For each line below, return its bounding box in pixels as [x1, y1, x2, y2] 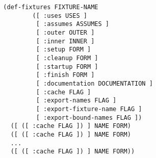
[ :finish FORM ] [36, 71, 95, 79]
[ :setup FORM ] [36, 46, 91, 54]
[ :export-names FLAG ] [36, 97, 117, 104]
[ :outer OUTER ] [36, 29, 95, 36]
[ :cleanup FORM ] [36, 54, 98, 62]
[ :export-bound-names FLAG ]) [36, 114, 142, 121]
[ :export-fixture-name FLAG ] [36, 105, 142, 113]
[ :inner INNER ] [36, 37, 95, 45]
